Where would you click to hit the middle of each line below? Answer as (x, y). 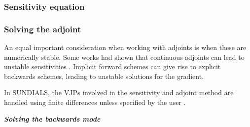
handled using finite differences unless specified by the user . (95, 102)
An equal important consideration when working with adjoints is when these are (125, 47)
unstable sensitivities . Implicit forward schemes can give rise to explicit (112, 66)
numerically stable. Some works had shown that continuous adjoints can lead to (124, 57)
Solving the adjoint (43, 29)
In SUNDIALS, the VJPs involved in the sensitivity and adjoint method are (119, 92)
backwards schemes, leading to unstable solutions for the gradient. (104, 76)
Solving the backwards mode (52, 118)
